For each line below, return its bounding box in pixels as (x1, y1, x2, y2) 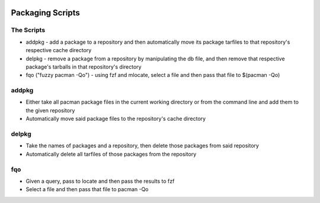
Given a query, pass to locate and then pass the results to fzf (25, 178, 175, 185)
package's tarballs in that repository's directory (25, 63, 142, 70)
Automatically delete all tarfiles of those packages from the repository (25, 150, 197, 157)
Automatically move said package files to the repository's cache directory (25, 115, 206, 123)
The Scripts (11, 26, 46, 34)
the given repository (25, 107, 75, 114)
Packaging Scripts (11, 8, 80, 18)
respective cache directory (25, 47, 92, 54)
